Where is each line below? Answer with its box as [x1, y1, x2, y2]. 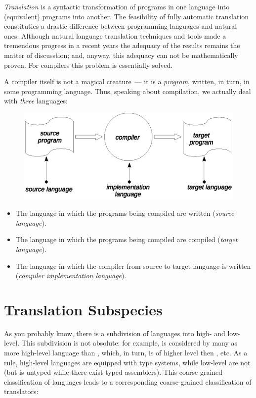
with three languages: [4, 96, 68, 106]
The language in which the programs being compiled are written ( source [15, 208, 234, 218]
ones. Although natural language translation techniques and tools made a [4, 30, 226, 41]
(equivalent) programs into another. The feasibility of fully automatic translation [4, 11, 249, 21]
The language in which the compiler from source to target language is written [15, 260, 251, 271]
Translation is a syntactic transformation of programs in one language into [4, 1, 230, 11]
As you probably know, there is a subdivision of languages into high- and [4, 328, 225, 338]
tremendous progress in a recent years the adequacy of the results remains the [4, 40, 240, 50]
